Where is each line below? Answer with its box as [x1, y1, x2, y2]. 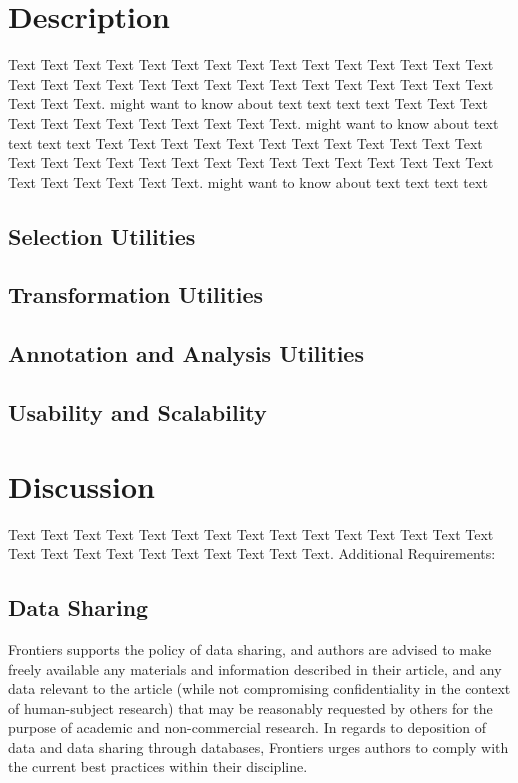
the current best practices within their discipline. [8, 756, 308, 777]
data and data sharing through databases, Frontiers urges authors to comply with [8, 736, 509, 757]
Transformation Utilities [8, 279, 264, 310]
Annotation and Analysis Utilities [8, 338, 364, 369]
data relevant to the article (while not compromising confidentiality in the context [8, 678, 511, 699]
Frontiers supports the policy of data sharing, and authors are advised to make [8, 638, 492, 659]
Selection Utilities [8, 220, 196, 251]
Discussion [8, 465, 155, 506]
